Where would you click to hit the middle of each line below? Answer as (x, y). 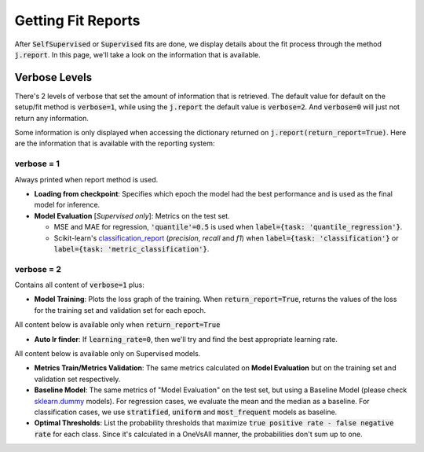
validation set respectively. (77, 379)
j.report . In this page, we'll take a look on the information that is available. (137, 54)
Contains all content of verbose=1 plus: (80, 285)
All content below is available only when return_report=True (117, 325)
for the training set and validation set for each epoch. (120, 310)
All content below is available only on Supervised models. (108, 353)
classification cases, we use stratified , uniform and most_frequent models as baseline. (186, 412)
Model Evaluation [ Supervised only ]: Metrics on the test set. (132, 215)
